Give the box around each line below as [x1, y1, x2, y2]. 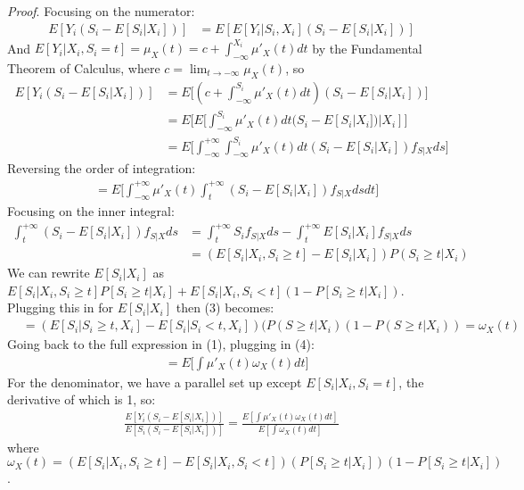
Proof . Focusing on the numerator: [7, 2, 195, 20]
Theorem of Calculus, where [7, 58, 160, 77]
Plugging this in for [7, 298, 113, 317]
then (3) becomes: [176, 298, 274, 317]
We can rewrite [7, 263, 90, 282]
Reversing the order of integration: [7, 159, 196, 178]
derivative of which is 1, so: [7, 390, 156, 409]
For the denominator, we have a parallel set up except [7, 372, 302, 391]
